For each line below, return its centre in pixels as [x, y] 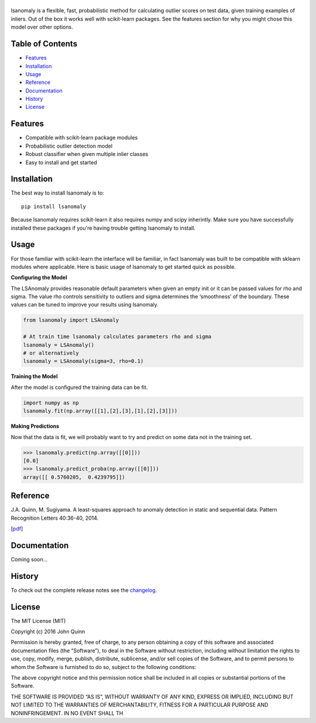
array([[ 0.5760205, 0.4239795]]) [74, 477]
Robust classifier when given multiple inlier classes [87, 154]
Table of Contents [44, 44]
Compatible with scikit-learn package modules [82, 138]
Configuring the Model [39, 278]
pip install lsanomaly [54, 206]
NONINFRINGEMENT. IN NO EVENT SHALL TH [67, 713]
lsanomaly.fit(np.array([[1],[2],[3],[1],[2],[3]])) [100, 411]
